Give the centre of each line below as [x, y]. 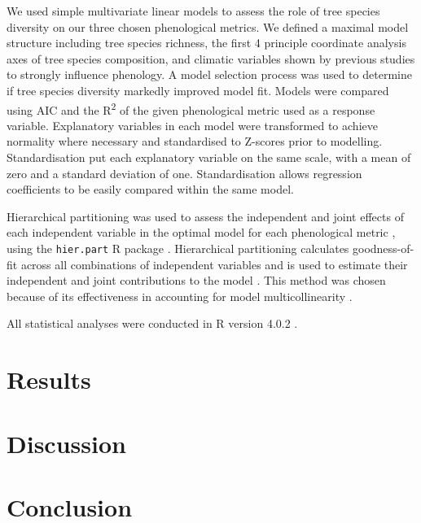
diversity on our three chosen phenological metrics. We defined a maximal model [208, 26]
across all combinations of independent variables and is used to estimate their [214, 264]
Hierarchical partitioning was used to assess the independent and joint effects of [205, 216]
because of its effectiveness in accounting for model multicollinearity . [180, 296]
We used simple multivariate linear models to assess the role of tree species [193, 11]
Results [49, 379]
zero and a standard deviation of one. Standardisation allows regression [184, 173]
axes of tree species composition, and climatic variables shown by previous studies [211, 58]
